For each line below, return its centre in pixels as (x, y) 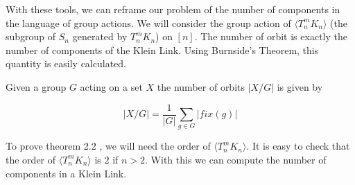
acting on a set (111, 86)
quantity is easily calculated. (66, 63)
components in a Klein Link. (66, 173)
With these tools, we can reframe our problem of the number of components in (173, 9)
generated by (100, 36)
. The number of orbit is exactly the (271, 36)
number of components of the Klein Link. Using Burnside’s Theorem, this (162, 50)
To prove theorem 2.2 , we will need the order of (108, 146)
